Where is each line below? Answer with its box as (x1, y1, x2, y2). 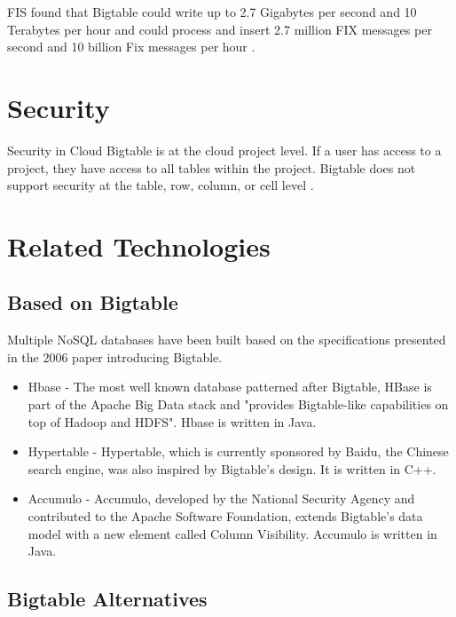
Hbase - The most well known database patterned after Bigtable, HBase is (28, 377, 432, 396)
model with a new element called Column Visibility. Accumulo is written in (28, 524, 437, 542)
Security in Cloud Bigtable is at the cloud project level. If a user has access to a (7, 140, 442, 159)
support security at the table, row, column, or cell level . (7, 176, 314, 194)
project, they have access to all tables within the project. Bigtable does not (7, 158, 416, 177)
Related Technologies (7, 227, 271, 264)
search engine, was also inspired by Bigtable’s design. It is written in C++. (28, 459, 436, 478)
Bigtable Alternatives (7, 585, 208, 613)
